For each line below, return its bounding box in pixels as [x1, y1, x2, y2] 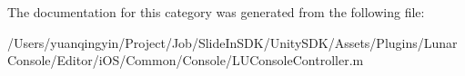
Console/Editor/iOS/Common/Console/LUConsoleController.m [7, 51, 364, 70]
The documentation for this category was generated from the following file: [7, 3, 425, 21]
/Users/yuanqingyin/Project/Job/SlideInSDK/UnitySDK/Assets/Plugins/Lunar [7, 33, 458, 52]
